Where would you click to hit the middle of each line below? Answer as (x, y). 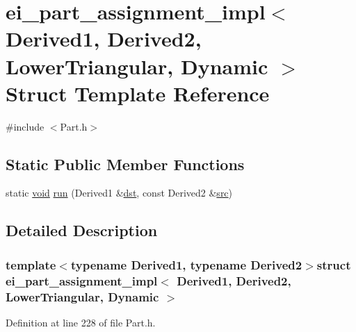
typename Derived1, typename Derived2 (186, 264)
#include (25, 126)
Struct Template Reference (138, 93)
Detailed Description (82, 230)
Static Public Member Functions (125, 164)
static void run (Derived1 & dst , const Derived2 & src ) (119, 193)
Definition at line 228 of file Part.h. (81, 322)
